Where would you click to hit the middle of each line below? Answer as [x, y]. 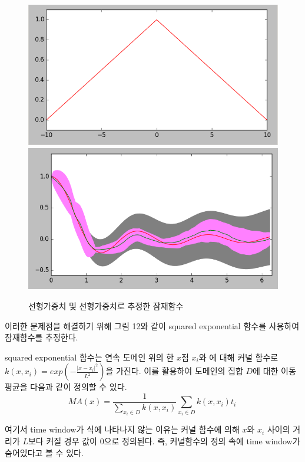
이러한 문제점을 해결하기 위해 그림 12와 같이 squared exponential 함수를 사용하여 [152, 325]
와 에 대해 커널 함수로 [238, 357]
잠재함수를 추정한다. [42, 337]
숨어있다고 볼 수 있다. [44, 452]
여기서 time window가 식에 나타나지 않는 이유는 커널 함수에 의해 [122, 429]
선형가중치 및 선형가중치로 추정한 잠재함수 [106, 305]
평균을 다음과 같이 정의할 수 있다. [66, 387]
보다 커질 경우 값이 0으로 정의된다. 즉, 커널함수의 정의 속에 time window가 [164, 441]
